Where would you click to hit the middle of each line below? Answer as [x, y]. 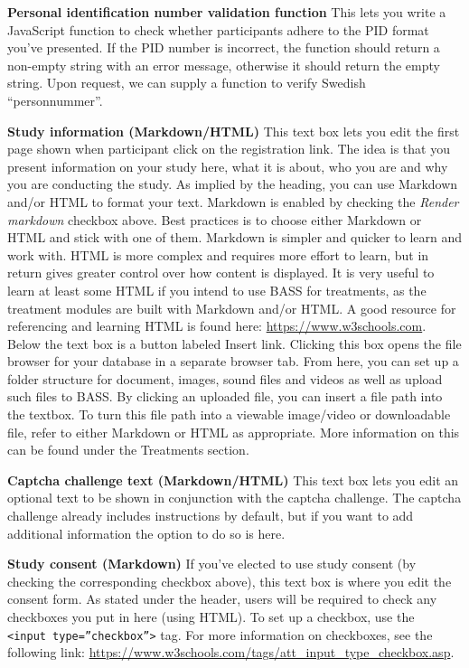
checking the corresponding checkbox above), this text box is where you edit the [230, 581]
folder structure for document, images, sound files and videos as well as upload [225, 378]
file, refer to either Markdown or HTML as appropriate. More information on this [234, 432]
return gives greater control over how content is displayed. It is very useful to [221, 273]
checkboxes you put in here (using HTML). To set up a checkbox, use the [211, 616]
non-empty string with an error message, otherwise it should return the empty [224, 65]
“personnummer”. [55, 100]
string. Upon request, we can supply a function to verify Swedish [187, 83]
